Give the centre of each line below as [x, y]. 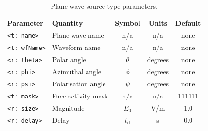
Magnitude [68, 107]
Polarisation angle [79, 84]
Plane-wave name [78, 35]
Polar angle [69, 59]
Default [188, 23]
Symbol [128, 23]
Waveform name [76, 47]
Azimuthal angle [77, 72]
